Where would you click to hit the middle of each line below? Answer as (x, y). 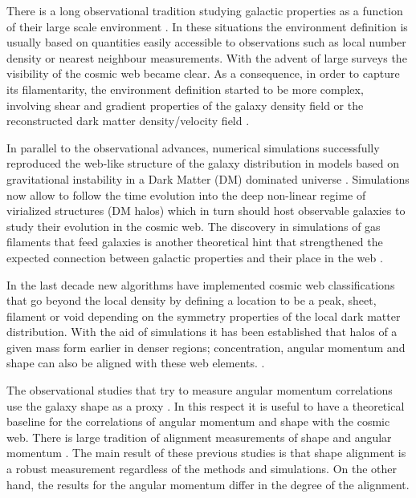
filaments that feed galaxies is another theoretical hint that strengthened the (195, 242)
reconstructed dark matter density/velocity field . (128, 121)
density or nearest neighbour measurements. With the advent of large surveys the (207, 57)
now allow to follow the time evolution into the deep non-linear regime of (186, 194)
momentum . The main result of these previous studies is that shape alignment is (206, 453)
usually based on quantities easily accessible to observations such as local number (206, 42)
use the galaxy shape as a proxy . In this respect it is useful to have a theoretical (206, 405)
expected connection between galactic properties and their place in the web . (195, 257)
